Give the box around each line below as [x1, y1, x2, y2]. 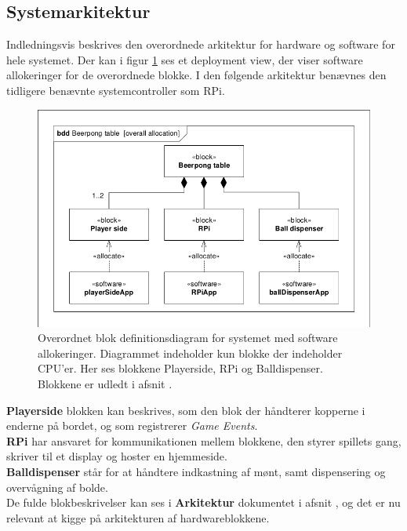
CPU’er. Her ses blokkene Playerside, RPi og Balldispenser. [38, 360, 323, 376]
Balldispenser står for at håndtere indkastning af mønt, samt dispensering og [6, 464, 386, 480]
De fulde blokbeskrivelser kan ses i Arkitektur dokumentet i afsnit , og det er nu [6, 494, 401, 511]
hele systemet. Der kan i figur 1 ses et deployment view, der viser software [6, 51, 363, 67]
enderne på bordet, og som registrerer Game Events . [6, 417, 258, 434]
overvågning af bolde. [6, 478, 108, 495]
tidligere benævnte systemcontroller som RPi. [6, 82, 225, 98]
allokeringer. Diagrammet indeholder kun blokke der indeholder [38, 344, 343, 361]
